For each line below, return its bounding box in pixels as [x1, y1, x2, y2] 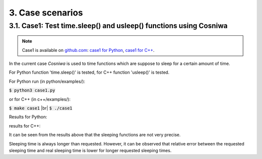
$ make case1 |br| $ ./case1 [9, 105, 73, 111]
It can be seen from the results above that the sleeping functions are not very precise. [9, 132, 181, 138]
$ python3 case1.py [9, 88, 55, 93]
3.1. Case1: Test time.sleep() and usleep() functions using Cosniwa [9, 21, 228, 30]
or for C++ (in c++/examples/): [9, 96, 71, 102]
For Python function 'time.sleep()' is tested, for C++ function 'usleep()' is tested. [9, 69, 170, 75]
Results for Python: [9, 114, 47, 120]
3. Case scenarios [9, 7, 83, 18]
